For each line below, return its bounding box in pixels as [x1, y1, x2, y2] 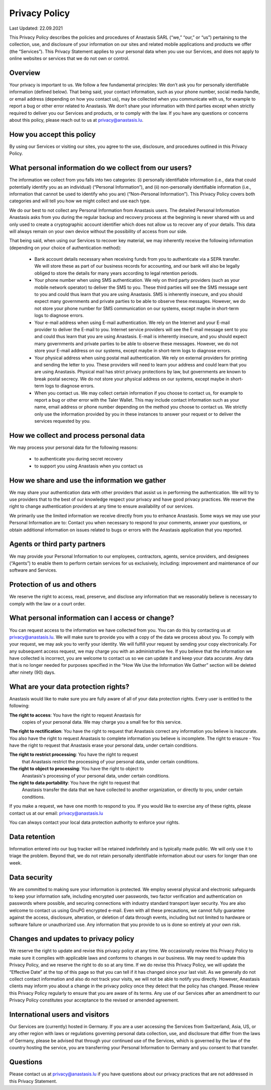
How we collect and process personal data [9, 431, 145, 440]
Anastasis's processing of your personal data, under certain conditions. [22, 772, 170, 778]
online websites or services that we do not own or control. [9, 55, 129, 61]
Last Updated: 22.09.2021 [9, 25, 63, 31]
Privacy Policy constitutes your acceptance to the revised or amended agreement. [9, 997, 179, 1003]
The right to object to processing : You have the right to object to [9, 765, 144, 772]
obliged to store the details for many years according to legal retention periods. [34, 270, 198, 276]
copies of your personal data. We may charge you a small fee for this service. [22, 719, 182, 725]
